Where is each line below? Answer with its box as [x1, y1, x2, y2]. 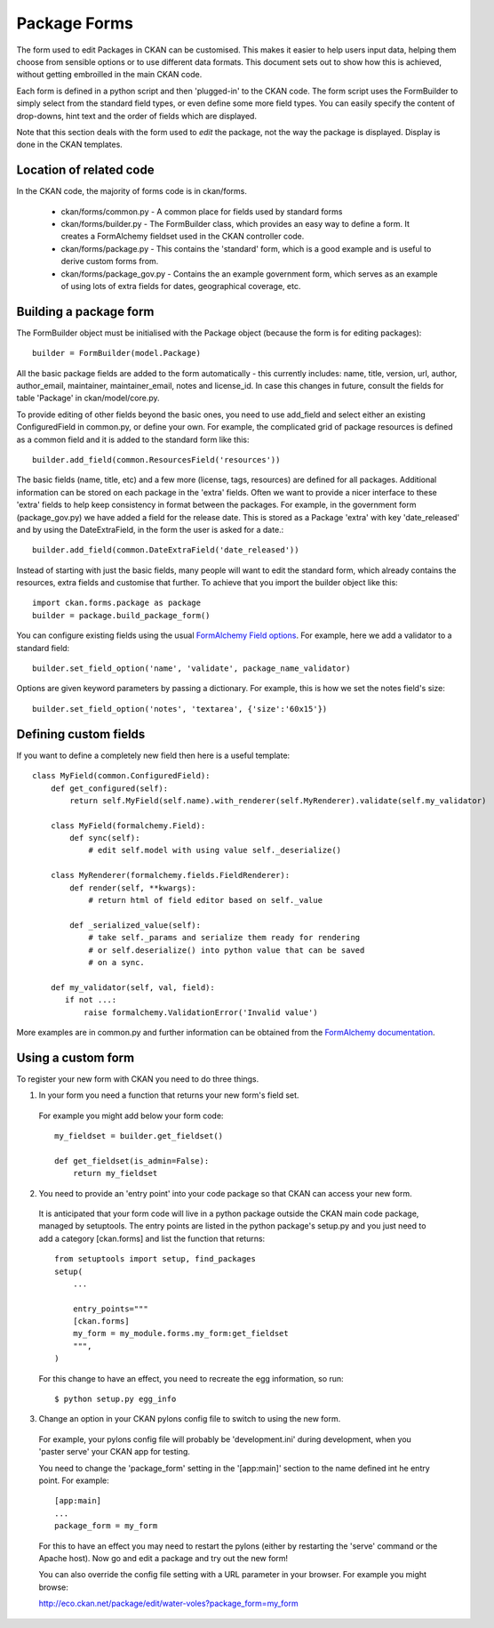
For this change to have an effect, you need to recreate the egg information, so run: [38, 1373, 344, 1383]
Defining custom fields [16, 726, 146, 742]
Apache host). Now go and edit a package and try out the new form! [38, 1552, 289, 1563]
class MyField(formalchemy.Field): [50, 820, 206, 831]
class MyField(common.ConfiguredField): [32, 770, 211, 781]
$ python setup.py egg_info [54, 1394, 177, 1405]
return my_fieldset [72, 1168, 158, 1179]
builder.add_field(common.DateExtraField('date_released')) [32, 545, 299, 555]
